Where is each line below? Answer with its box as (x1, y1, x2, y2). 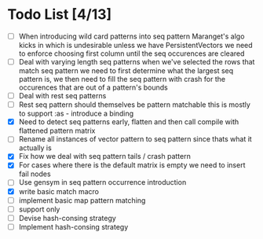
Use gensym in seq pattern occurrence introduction (18, 178, 187, 187)
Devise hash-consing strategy (18, 213, 117, 222)
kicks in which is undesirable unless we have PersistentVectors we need (18, 41, 253, 50)
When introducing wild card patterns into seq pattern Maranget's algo (18, 31, 245, 41)
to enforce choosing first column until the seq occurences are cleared (18, 49, 245, 58)
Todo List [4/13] (7, 6, 112, 24)
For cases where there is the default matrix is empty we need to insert (18, 160, 246, 170)
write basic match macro (18, 186, 100, 196)
